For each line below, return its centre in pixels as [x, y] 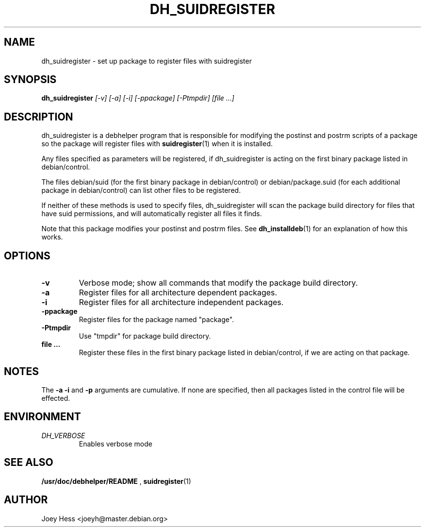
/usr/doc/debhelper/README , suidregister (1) [116, 481]
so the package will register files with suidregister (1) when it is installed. [157, 144]
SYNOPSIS [30, 80]
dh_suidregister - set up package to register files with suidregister [147, 61]
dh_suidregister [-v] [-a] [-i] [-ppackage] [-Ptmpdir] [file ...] [138, 98]
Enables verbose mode [115, 444]
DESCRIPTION [39, 117]
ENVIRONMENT [42, 417]
